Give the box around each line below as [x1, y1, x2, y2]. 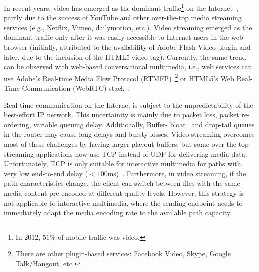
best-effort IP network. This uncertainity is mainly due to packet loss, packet [4, 109, 239, 120]
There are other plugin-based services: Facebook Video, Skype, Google [15, 248, 231, 259]
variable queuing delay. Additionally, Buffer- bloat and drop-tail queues [33, 119, 255, 129]
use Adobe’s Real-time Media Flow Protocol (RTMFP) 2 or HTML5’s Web [4, 71, 234, 83]
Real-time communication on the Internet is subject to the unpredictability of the [4, 99, 253, 110]
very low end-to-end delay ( [4, 168, 88, 178]
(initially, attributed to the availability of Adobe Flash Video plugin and [29, 42, 251, 52]
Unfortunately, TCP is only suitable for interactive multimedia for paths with [4, 158, 241, 169]
